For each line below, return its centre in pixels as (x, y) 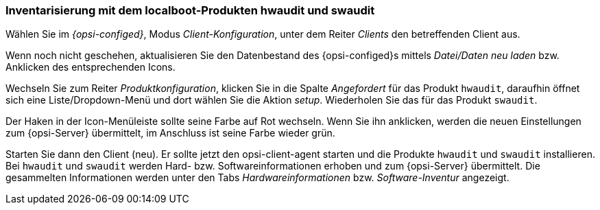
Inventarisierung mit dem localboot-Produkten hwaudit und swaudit (190, 10)
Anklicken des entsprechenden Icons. (91, 67)
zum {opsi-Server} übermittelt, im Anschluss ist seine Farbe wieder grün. (170, 133)
